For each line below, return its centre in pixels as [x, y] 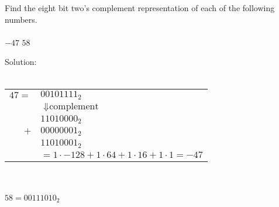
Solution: [21, 62]
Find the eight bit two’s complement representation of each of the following [140, 8]
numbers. [21, 19]
